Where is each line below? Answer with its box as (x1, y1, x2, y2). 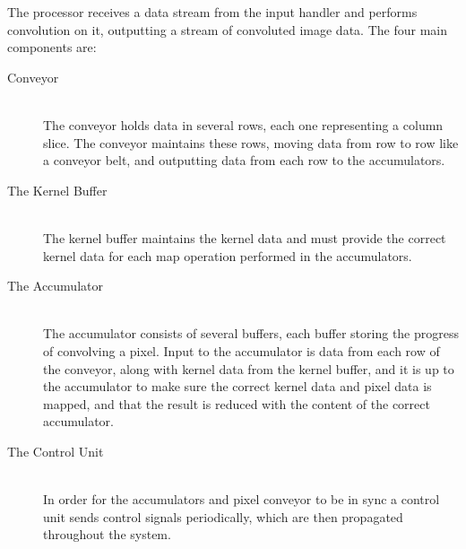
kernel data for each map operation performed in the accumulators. (43, 246, 412, 265)
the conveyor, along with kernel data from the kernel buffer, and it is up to (43, 359, 454, 378)
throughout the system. (43, 525, 171, 544)
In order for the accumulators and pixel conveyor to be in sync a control (43, 490, 440, 509)
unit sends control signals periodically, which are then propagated (43, 507, 403, 526)
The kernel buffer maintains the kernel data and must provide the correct (43, 228, 446, 247)
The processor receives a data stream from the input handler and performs (7, 3, 418, 21)
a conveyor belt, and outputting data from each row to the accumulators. (43, 151, 445, 170)
